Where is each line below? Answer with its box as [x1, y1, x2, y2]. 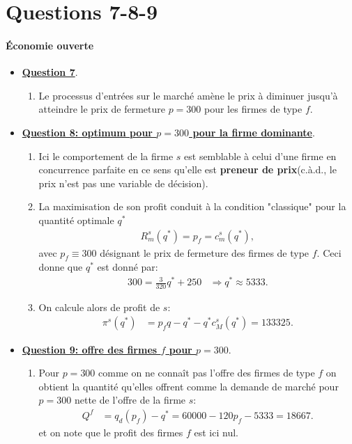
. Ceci [316, 245, 342, 260]
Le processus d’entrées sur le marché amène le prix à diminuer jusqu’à [38, 88, 338, 102]
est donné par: [97, 260, 158, 274]
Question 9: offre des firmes [22, 342, 158, 356]
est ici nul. [194, 425, 238, 439]
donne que [38, 260, 83, 274]
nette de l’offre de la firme [74, 393, 186, 407]
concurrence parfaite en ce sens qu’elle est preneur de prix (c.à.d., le [38, 162, 337, 177]
